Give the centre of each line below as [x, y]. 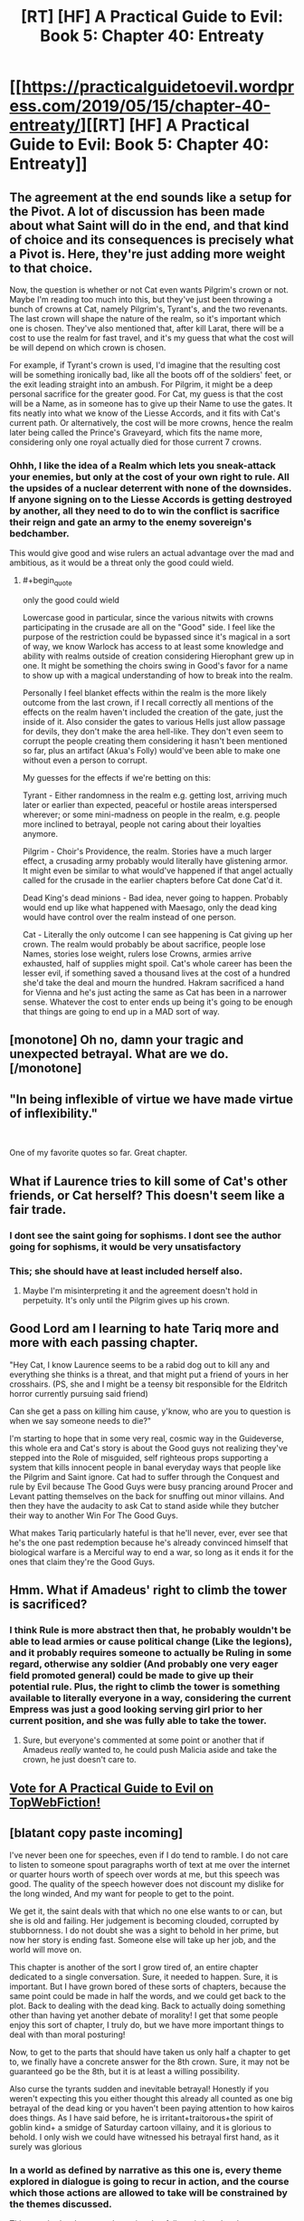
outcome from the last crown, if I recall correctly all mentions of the [148, 703]
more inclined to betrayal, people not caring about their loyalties [142, 824]
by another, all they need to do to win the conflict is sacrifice [145, 511]
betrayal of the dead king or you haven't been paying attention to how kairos [152, 2108]
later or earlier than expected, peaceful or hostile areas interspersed [150, 805]
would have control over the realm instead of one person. [129, 918]
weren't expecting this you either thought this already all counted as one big [151, 2098]
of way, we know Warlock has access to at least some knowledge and [153, 647]
